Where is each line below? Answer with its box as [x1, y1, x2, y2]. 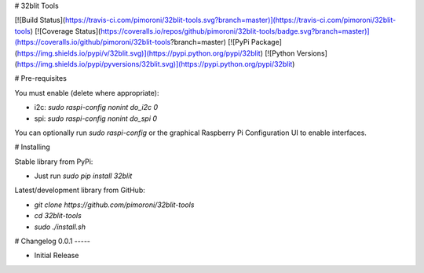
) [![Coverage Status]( [30, 26, 101, 35]
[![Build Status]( [14, 16, 66, 25]
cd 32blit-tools [34, 211, 82, 220]
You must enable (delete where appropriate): [14, 88, 159, 97]
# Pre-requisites [14, 74, 67, 83]
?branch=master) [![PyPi [170, 38, 250, 47]
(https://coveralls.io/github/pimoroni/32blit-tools [14, 38, 171, 47]
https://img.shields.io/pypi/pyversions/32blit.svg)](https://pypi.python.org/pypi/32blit [16, 59, 293, 68]
